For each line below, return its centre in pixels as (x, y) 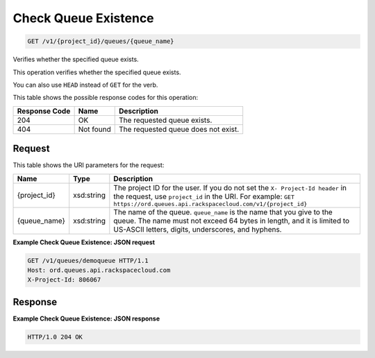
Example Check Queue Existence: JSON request (84, 242)
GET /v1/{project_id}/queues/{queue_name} (101, 41)
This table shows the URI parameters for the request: (89, 165)
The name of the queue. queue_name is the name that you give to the (223, 212)
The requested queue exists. (166, 120)
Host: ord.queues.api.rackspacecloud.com (99, 270)
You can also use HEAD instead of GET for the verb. (85, 85)
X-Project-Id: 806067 (64, 280)
